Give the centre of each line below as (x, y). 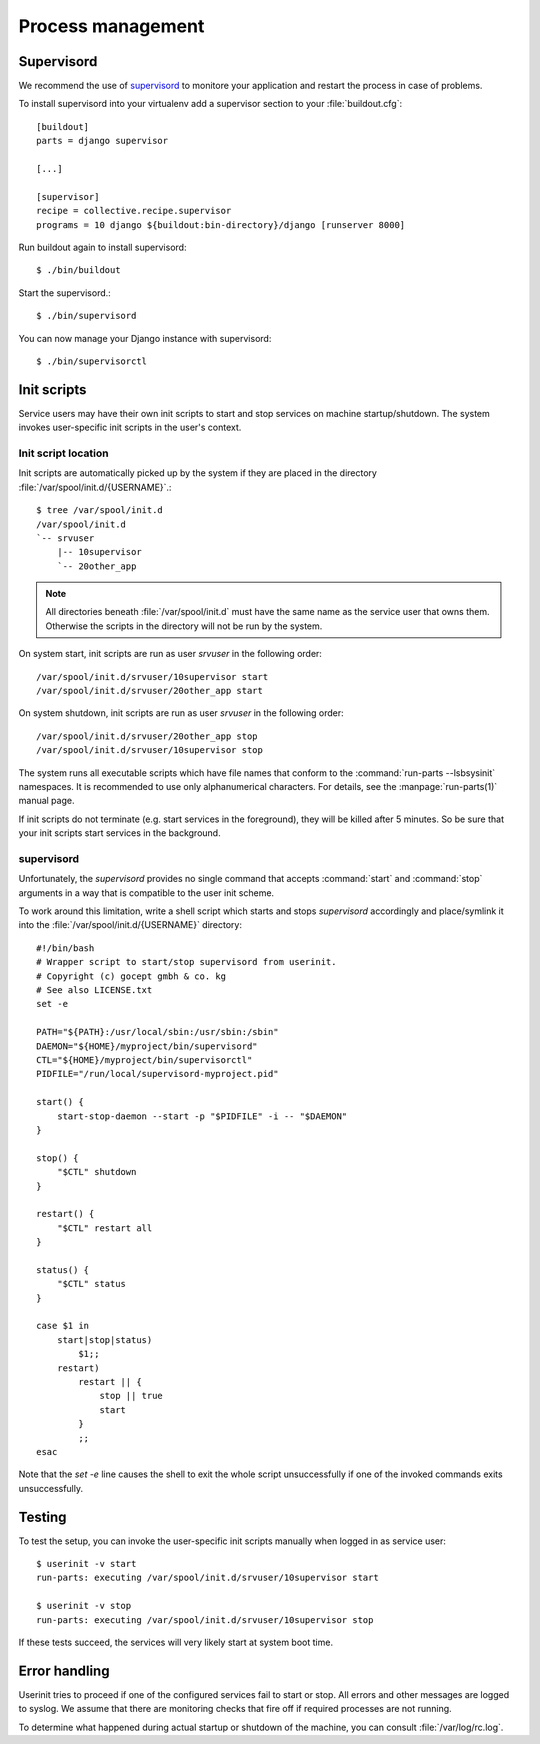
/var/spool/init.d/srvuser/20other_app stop (147, 736)
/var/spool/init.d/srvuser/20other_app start (150, 691)
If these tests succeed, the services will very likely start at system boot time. (176, 1642)
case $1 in (63, 1326)
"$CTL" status (91, 1284)
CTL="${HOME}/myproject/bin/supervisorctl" (144, 1060)
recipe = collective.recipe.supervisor (134, 211)
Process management (111, 26)
